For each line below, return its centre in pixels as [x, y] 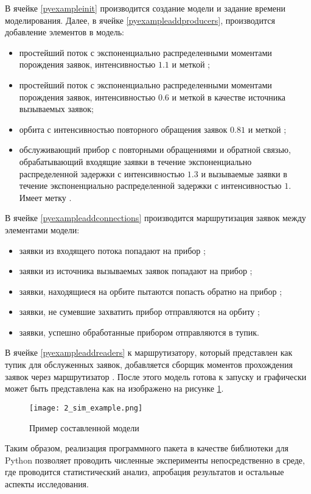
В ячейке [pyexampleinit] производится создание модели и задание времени [145, 8]
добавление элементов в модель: [65, 32]
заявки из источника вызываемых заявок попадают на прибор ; [136, 271]
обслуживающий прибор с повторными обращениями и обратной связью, [155, 150]
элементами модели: [42, 229]
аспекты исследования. [47, 483]
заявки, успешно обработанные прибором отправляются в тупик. [139, 332]
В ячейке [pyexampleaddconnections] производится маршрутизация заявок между [155, 218]
